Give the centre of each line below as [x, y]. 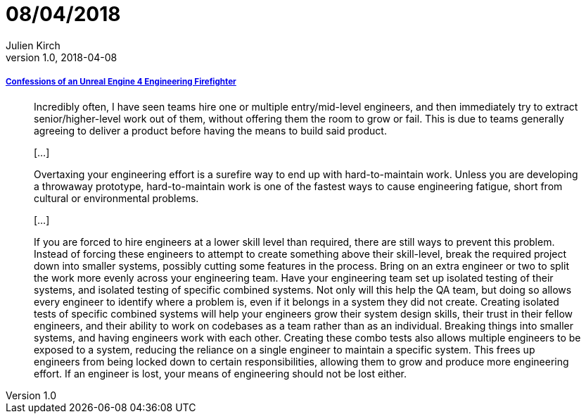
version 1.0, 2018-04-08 [62, 57]
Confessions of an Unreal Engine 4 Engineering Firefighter [121, 82]
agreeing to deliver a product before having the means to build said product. [210, 130]
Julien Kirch [33, 45]
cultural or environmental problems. [116, 198]
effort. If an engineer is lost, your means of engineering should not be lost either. [221, 373]
